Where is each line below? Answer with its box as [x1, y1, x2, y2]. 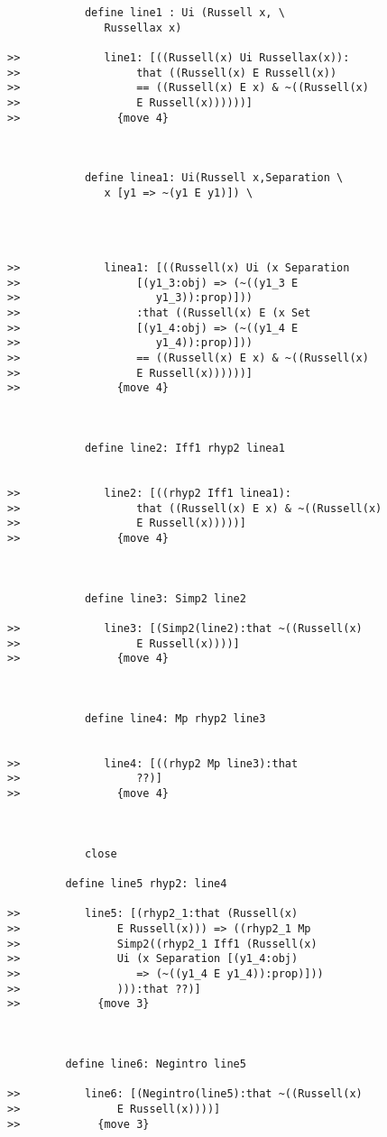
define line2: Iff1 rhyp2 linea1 [84, 442, 285, 455]
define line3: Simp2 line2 [84, 591, 246, 605]
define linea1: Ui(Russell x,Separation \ [84, 171, 344, 185]
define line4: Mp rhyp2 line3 [84, 711, 266, 725]
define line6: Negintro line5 [65, 1057, 246, 1070]
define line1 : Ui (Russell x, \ [84, 6, 285, 19]
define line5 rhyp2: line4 [65, 877, 227, 891]
